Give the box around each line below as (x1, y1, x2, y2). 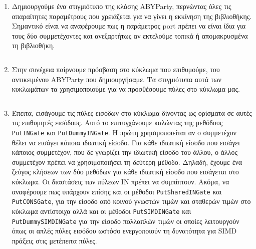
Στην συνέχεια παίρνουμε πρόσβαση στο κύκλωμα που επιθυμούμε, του (12, 64, 220, 74)
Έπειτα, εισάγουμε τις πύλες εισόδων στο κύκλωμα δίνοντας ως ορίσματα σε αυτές (12, 107, 252, 118)
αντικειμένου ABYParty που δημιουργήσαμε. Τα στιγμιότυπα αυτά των (12, 74, 221, 84)
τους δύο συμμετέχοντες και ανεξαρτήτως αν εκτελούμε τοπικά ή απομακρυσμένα (12, 30, 248, 41)
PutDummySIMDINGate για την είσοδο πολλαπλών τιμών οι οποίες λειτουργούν (12, 215, 239, 226)
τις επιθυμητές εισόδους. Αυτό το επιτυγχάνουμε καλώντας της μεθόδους (12, 117, 223, 128)
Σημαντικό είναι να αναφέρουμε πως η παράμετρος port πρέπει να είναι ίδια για (12, 21, 246, 31)
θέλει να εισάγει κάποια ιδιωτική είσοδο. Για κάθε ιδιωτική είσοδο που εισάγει (12, 137, 240, 147)
